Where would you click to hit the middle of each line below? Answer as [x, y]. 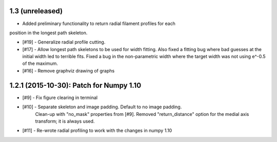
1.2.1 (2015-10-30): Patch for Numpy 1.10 [75, 85]
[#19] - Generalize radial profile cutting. [64, 42]
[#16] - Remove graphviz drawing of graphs [68, 70]
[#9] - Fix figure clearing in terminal [60, 98]
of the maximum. [40, 63]
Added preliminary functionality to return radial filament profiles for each [99, 23]
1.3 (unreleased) [36, 11]
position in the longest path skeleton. [48, 33]
